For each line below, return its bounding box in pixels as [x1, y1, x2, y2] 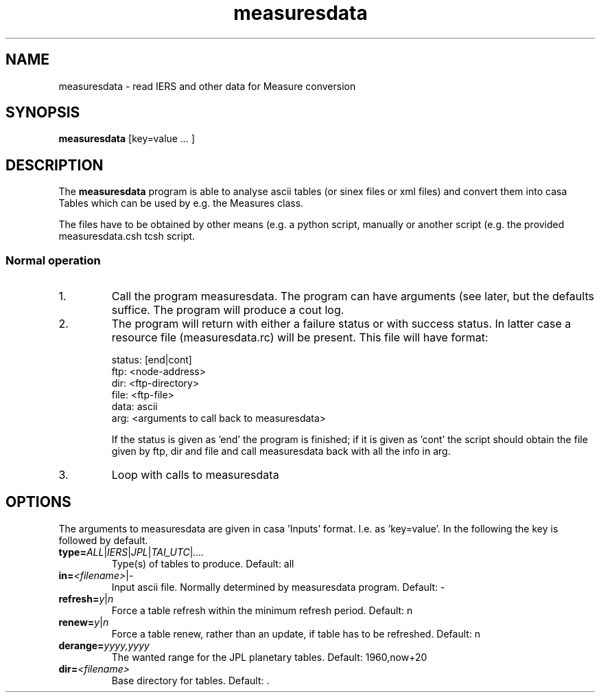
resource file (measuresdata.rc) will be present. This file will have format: [111, 330, 488, 345]
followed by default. [58, 534, 148, 546]
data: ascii [111, 401, 158, 413]
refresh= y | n [58, 592, 114, 605]
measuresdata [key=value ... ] [58, 133, 196, 145]
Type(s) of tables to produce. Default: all [111, 557, 294, 570]
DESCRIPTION [5, 156, 104, 174]
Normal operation [5, 253, 101, 267]
